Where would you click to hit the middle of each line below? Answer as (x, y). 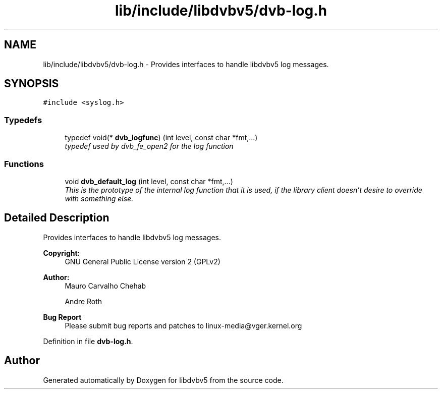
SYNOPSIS (32, 84)
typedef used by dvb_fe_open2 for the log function (149, 146)
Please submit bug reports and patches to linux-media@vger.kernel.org (183, 325)
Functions (24, 164)
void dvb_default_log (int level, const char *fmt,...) (149, 181)
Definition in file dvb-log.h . (88, 341)
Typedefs (23, 120)
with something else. (99, 198)
